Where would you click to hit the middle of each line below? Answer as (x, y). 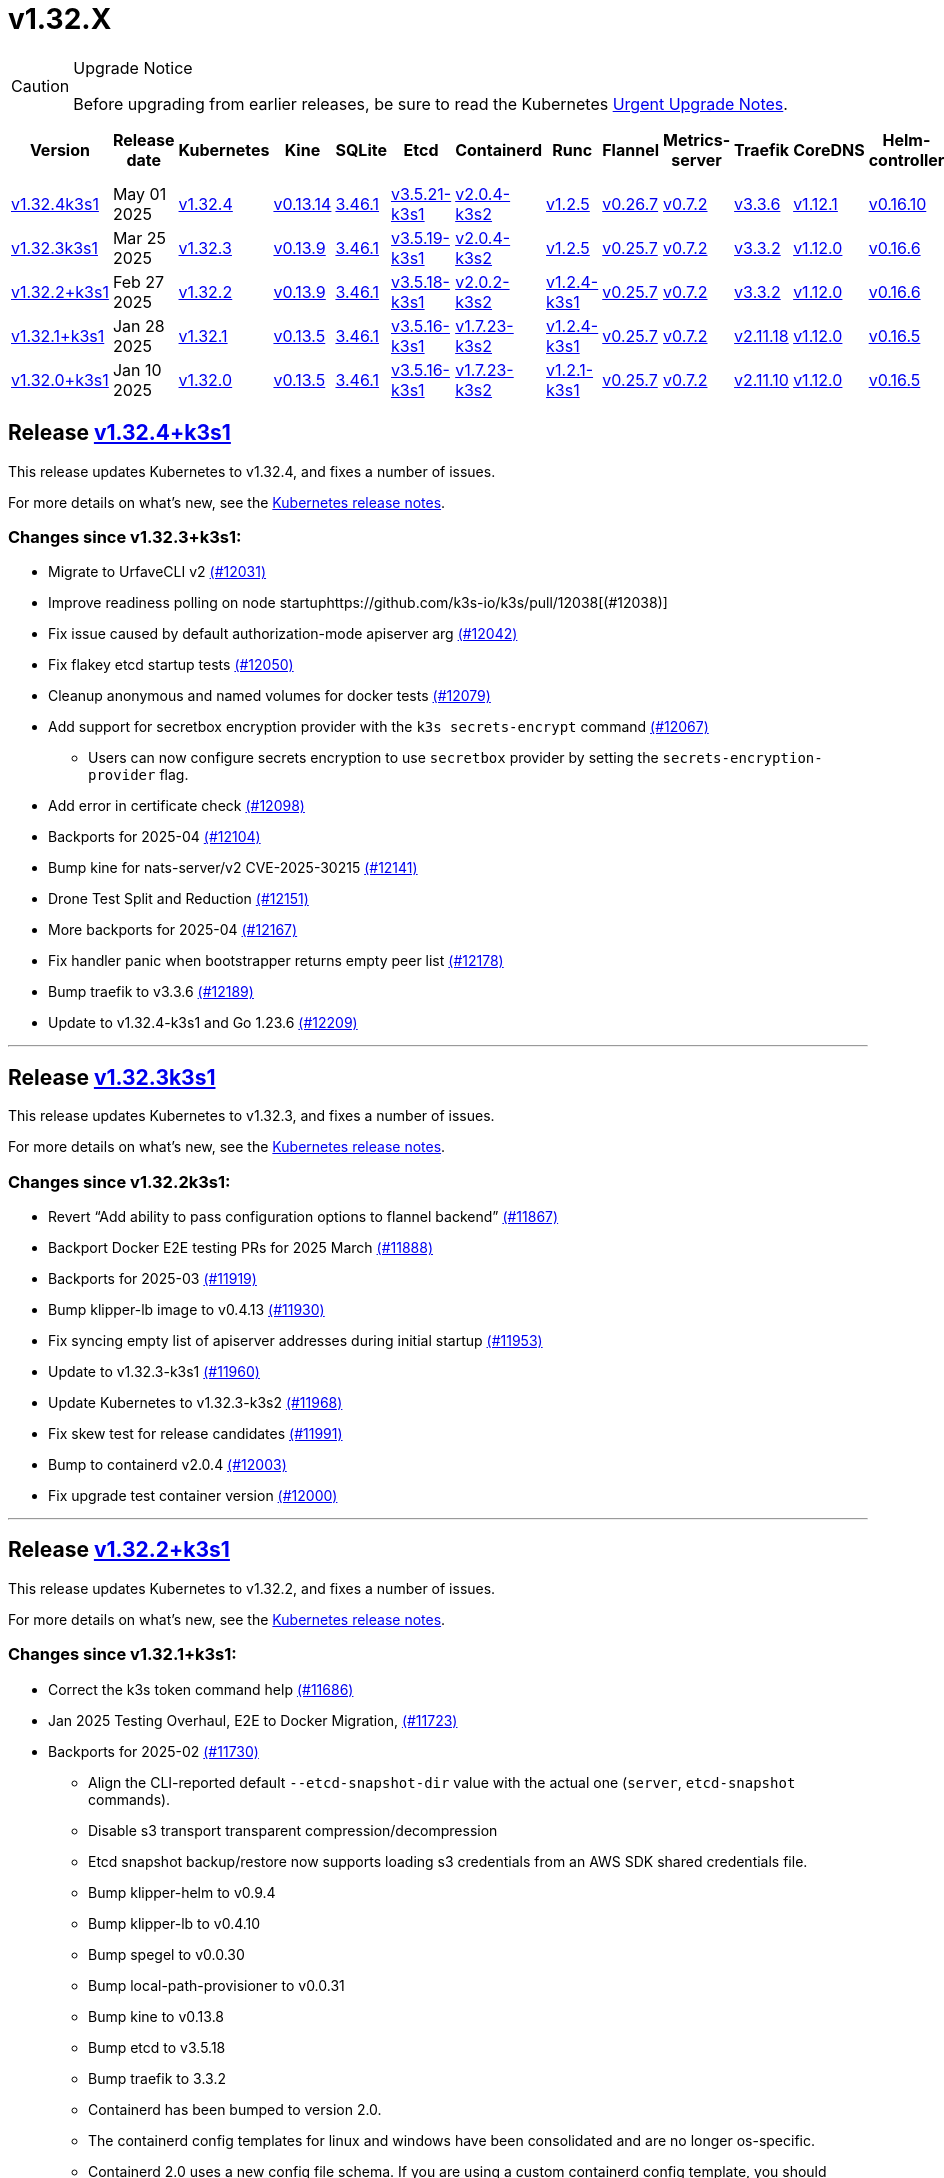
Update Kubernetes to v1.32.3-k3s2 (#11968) (195, 1402)
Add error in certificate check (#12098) (176, 806)
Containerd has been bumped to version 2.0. (235, 2109)
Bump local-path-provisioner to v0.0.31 (216, 1985)
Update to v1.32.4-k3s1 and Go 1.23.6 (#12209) (203, 1023)
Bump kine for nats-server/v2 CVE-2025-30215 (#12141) (233, 868)
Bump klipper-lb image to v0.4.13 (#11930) (186, 1309)
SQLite (361, 149)
